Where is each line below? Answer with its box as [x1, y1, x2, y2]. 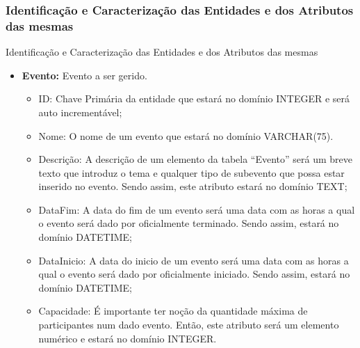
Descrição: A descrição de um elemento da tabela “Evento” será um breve [38, 152, 353, 166]
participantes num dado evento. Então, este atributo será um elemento [38, 317, 339, 332]
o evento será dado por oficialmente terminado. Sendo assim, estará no [38, 216, 339, 230]
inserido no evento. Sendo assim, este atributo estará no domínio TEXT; [38, 179, 347, 193]
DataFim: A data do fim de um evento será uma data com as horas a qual [38, 202, 355, 216]
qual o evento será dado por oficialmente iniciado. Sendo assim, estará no [38, 267, 350, 281]
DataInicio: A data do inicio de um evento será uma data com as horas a [38, 253, 349, 267]
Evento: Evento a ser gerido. [22, 68, 147, 82]
